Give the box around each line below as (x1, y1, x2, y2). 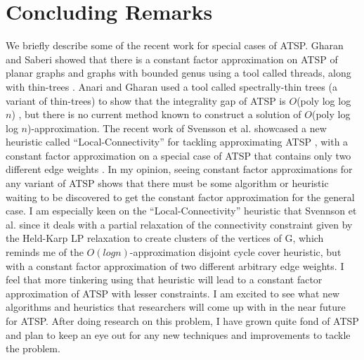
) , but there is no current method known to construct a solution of (11, 107, 301, 122)
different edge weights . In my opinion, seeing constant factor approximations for (6, 162, 353, 176)
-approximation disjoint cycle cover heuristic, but (129, 245, 342, 259)
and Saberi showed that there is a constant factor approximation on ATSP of (6, 51, 338, 66)
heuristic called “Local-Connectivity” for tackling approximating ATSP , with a (6, 134, 349, 149)
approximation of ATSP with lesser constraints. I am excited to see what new (6, 285, 340, 300)
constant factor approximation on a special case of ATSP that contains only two (6, 148, 351, 162)
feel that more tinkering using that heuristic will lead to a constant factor (6, 272, 323, 287)
